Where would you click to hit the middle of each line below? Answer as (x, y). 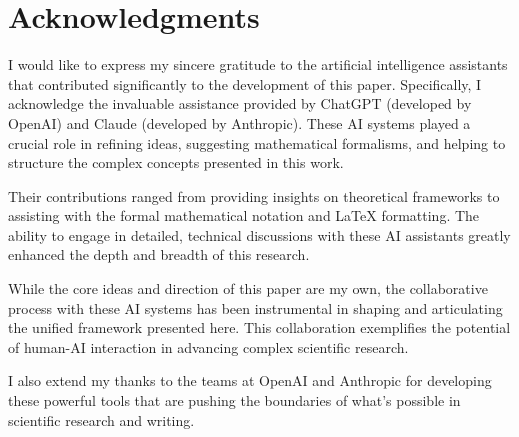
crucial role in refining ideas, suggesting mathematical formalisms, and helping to (257, 142)
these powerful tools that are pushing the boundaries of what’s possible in (234, 400)
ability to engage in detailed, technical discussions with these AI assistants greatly (259, 234)
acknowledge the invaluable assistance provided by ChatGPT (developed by (240, 103)
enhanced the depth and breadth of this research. (159, 254)
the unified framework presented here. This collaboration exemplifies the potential (259, 327)
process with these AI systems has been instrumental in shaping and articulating (255, 307)
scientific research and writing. (101, 419)
